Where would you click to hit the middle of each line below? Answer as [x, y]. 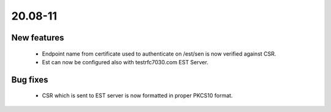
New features [38, 38]
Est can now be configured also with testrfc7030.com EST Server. [125, 62]
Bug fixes [30, 80]
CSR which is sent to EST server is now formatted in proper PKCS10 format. [137, 95]
